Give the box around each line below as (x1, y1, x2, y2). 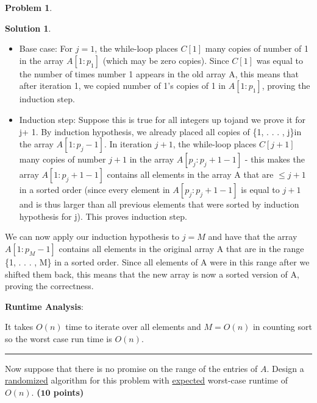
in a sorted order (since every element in (19, 183, 170, 196)
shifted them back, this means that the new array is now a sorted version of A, (5, 267, 299, 280)
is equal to (241, 183, 280, 196)
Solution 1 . (5, 21, 51, 34)
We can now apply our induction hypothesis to (5, 230, 180, 243)
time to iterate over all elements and (65, 320, 201, 333)
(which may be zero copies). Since (102, 54, 229, 66)
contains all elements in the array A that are (107, 168, 274, 181)
